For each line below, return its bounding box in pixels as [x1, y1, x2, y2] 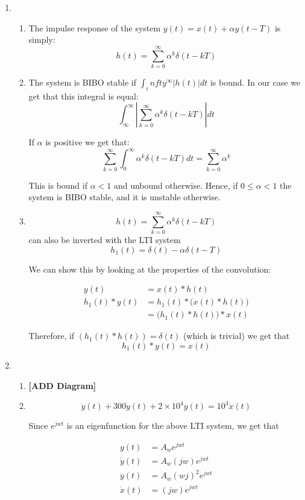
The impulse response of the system [28, 21, 161, 34]
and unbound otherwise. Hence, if [113, 179, 238, 191]
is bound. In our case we [210, 75, 301, 88]
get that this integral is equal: [28, 89, 139, 102]
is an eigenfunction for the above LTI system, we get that [66, 419, 279, 432]
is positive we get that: [45, 136, 130, 148]
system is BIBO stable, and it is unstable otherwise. [28, 191, 221, 203]
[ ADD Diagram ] [28, 379, 96, 391]
